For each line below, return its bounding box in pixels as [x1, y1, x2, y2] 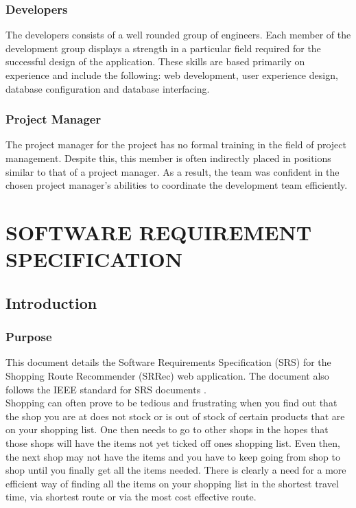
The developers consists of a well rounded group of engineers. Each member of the [5, 27, 351, 42]
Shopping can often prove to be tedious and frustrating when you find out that [5, 395, 337, 410]
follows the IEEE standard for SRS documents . [5, 382, 206, 396]
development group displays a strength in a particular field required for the [5, 41, 321, 55]
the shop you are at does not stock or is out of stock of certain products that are [5, 408, 345, 423]
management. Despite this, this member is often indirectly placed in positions [5, 151, 331, 165]
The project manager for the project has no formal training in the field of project [5, 137, 346, 152]
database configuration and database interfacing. [5, 81, 210, 95]
